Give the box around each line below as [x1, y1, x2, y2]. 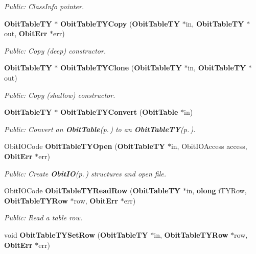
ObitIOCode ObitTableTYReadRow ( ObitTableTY [4, 185, 180, 196]
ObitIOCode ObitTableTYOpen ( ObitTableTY [4, 141, 166, 151]
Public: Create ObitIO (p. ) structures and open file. [4, 168, 166, 179]
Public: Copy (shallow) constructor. [4, 89, 115, 100]
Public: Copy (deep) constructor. [4, 45, 106, 56]
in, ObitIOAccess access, [171, 141, 247, 151]
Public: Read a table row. [4, 212, 83, 223]
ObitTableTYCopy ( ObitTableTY [60, 18, 180, 29]
